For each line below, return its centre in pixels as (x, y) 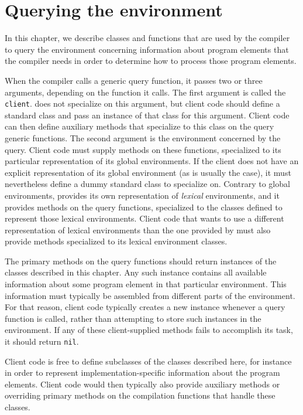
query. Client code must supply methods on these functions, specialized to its (143, 149)
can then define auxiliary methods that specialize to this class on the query (140, 126)
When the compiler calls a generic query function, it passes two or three (134, 80)
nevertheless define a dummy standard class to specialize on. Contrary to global (147, 184)
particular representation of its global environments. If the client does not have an (152, 161)
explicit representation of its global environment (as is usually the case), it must (148, 172)
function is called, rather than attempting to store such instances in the (133, 318)
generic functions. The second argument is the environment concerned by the (143, 137)
